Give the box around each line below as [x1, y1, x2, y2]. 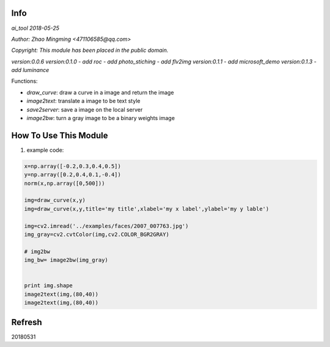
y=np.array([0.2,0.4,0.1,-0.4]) [24, 171, 122, 178]
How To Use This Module [11, 130, 108, 140]
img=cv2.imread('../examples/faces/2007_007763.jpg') [24, 223, 189, 229]
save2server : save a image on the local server [26, 106, 143, 113]
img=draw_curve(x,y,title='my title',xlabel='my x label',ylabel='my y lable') [24, 205, 269, 212]
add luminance [11, 66, 50, 74]
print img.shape [24, 282, 73, 289]
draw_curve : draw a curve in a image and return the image [26, 88, 174, 96]
